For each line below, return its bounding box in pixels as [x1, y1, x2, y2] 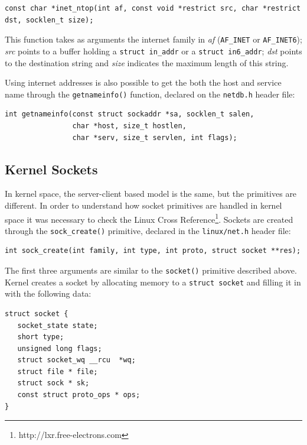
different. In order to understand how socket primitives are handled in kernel [5, 199, 282, 211]
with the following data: [5, 287, 92, 300]
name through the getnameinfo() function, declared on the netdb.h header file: [5, 87, 295, 100]
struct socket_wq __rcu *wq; [17, 356, 136, 365]
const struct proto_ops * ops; [17, 391, 141, 399]
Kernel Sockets [5, 160, 98, 178]
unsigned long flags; [17, 344, 102, 353]
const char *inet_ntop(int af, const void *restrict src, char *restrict [5, 4, 301, 12]
